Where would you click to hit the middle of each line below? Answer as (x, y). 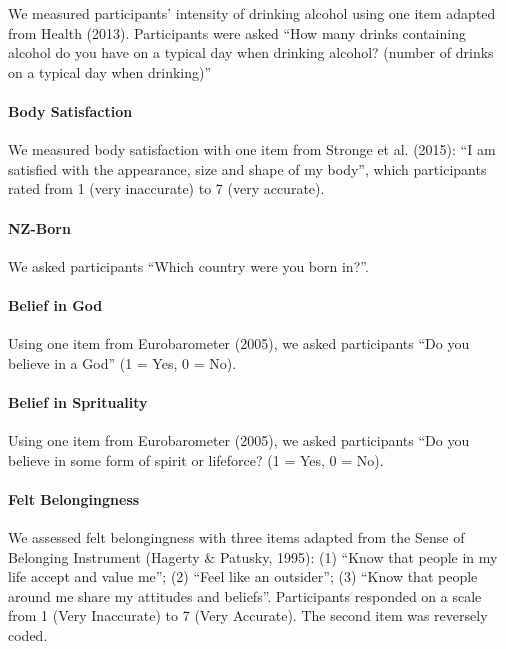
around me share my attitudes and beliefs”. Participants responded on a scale (245, 595)
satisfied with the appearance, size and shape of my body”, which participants (247, 168)
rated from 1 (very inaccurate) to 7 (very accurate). (166, 188)
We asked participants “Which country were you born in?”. (188, 265)
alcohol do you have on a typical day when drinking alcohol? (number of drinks (251, 52)
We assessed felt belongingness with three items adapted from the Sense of (236, 537)
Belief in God (55, 304)
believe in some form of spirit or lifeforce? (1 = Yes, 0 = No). (196, 459)
